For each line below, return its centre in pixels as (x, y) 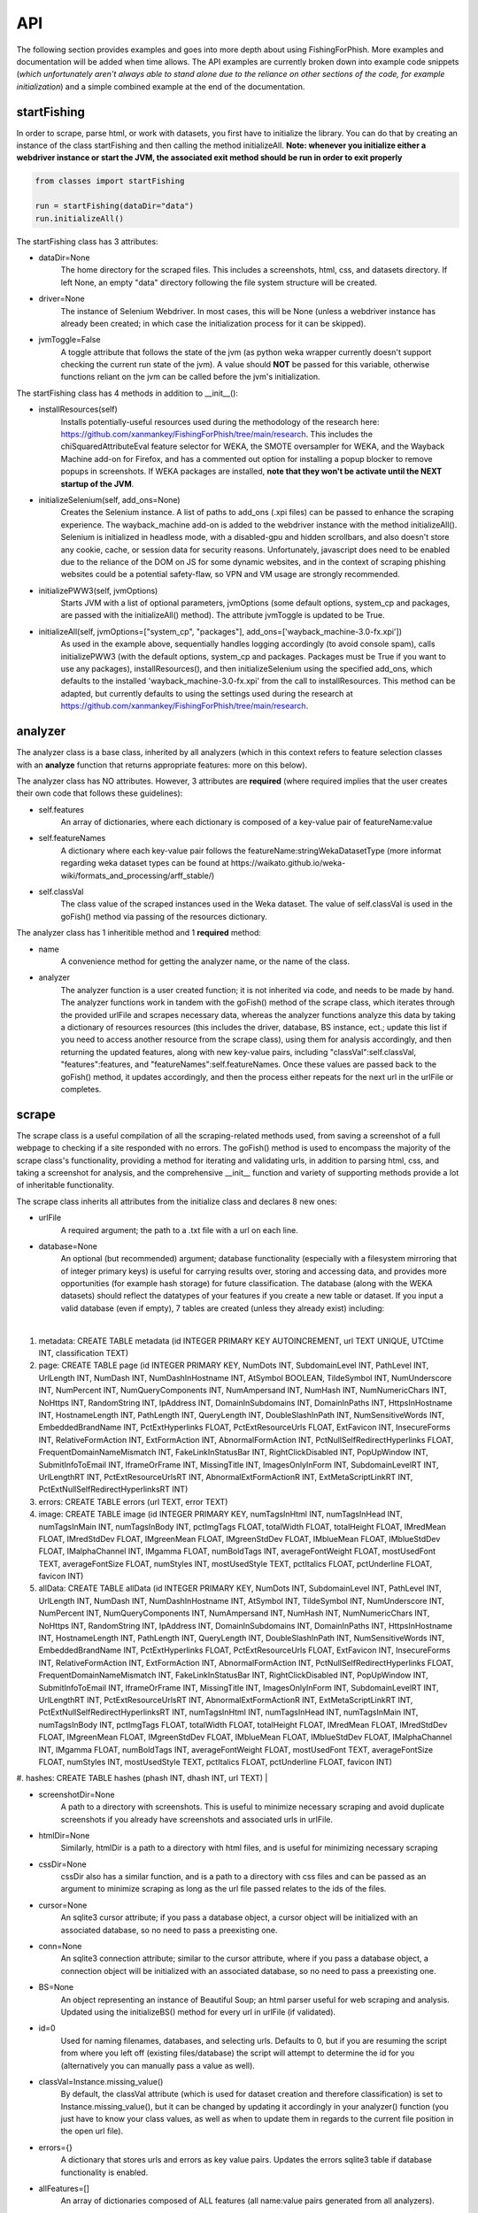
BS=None (56, 1987)
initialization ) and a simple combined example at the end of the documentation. (161, 86)
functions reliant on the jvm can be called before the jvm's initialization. (190, 377)
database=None (68, 1246)
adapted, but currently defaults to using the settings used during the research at (207, 693)
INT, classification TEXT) (83, 1353)
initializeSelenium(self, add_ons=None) (109, 499)
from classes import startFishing (110, 181)
